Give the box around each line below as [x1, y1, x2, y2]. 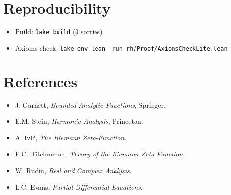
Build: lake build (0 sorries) [15, 26, 103, 37]
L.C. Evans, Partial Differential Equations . [15, 181, 143, 192]
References [3, 71, 77, 91]
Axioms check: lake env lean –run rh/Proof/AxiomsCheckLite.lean [15, 42, 228, 53]
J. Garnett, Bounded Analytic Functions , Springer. [15, 99, 166, 110]
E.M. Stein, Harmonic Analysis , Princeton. [15, 116, 143, 126]
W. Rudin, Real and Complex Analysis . [15, 165, 132, 175]
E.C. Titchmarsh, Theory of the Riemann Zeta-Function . [15, 149, 185, 159]
